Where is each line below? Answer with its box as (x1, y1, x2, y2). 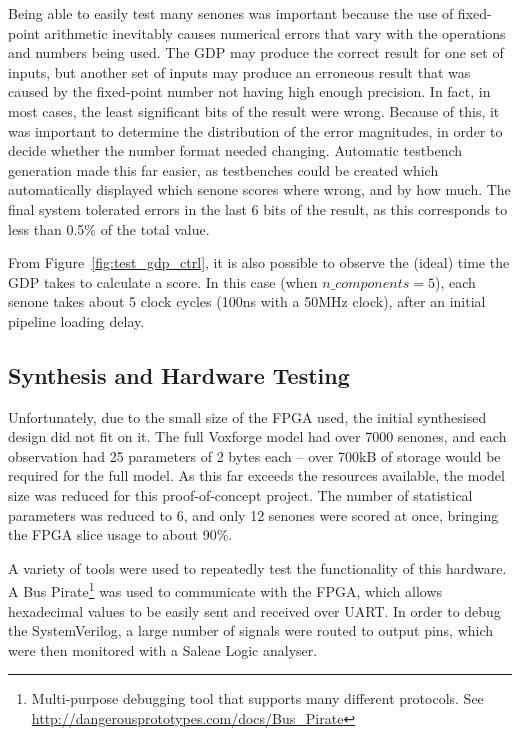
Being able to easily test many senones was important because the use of (8, 3, 454, 23)
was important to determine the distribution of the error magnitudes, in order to (8, 120, 503, 141)
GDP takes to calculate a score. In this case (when (8, 271, 318, 292)
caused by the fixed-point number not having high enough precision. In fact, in (8, 81, 491, 102)
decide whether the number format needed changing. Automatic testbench (8, 140, 463, 161)
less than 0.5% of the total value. (8, 218, 210, 239)
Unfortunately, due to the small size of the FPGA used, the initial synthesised (8, 406, 487, 427)
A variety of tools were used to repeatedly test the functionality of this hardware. (8, 557, 507, 578)
